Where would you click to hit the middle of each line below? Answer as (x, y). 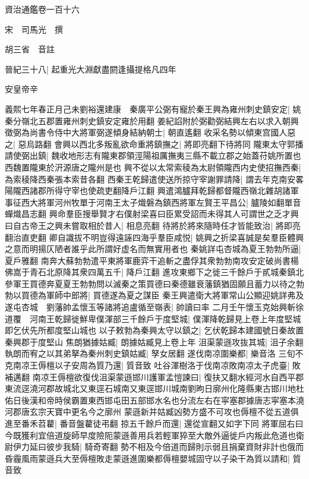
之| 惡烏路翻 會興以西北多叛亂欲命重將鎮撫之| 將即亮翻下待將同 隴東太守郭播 (154, 144)
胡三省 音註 (30, 49)
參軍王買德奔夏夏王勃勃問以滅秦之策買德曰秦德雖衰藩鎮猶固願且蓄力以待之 (150, 283)
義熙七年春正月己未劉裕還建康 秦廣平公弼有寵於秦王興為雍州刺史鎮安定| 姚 (153, 108)
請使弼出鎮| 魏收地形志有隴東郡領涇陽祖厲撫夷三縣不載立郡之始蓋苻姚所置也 (153, 155)
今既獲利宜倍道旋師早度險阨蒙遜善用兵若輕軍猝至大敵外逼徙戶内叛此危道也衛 (154, 435)
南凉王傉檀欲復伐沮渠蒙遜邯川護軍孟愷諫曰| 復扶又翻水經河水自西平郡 (168, 376)
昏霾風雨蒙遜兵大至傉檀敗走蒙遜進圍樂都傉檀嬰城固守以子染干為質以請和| (147, 458)
